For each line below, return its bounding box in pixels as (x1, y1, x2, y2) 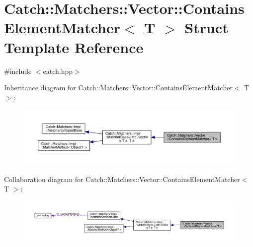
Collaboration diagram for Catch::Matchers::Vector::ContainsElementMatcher (4, 174, 240, 184)
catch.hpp (43, 65, 73, 76)
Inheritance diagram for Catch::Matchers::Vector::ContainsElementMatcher (4, 82, 233, 93)
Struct (184, 17, 229, 38)
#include (4, 65, 32, 76)
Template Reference (4, 37, 144, 57)
